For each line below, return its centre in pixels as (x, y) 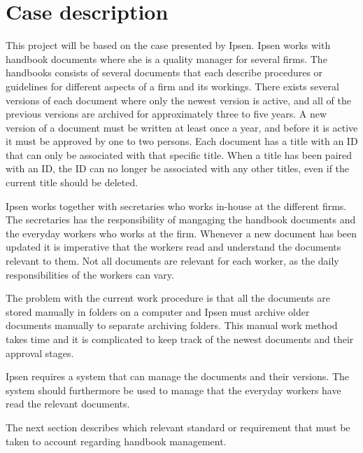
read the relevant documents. (68, 404)
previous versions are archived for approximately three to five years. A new (166, 114)
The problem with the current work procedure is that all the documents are (168, 298)
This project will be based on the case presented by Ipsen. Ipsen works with (168, 45)
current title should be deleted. (72, 182)
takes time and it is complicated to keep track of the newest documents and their (180, 339)
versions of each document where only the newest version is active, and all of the (178, 100)
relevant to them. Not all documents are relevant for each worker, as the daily (172, 261)
